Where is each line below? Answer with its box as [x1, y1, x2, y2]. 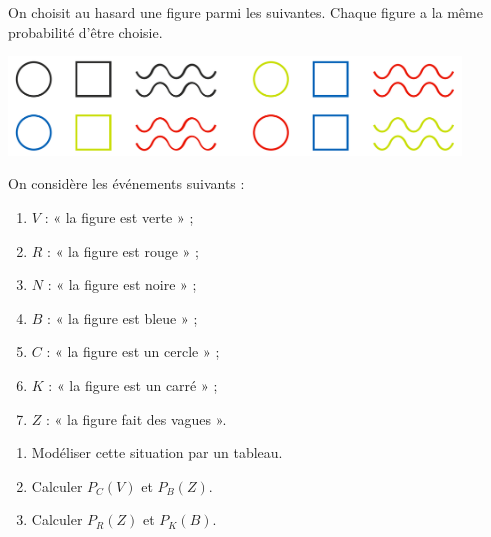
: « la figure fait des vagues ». [46, 408, 227, 429]
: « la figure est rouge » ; [47, 240, 199, 261]
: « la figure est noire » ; [47, 274, 197, 295]
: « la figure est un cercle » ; [46, 341, 220, 362]
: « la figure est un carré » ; [48, 374, 218, 395]
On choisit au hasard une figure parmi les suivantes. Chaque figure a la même [8, 2, 483, 22]
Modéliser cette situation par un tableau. [31, 442, 283, 463]
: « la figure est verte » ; [44, 207, 194, 228]
